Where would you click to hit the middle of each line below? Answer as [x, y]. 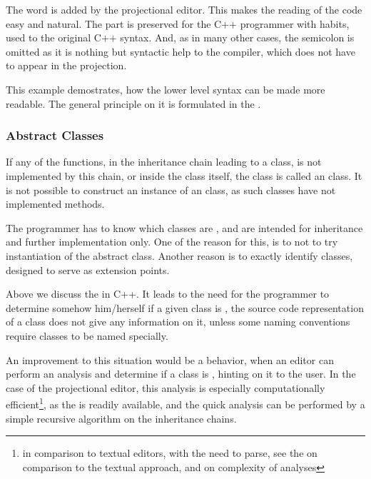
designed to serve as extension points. [88, 269]
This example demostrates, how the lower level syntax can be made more [166, 89]
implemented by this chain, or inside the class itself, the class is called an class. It [184, 175]
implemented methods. [55, 204]
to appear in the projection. [66, 65]
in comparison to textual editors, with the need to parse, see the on [170, 453]
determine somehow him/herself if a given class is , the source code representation [185, 307]
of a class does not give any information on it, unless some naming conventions [178, 322]
